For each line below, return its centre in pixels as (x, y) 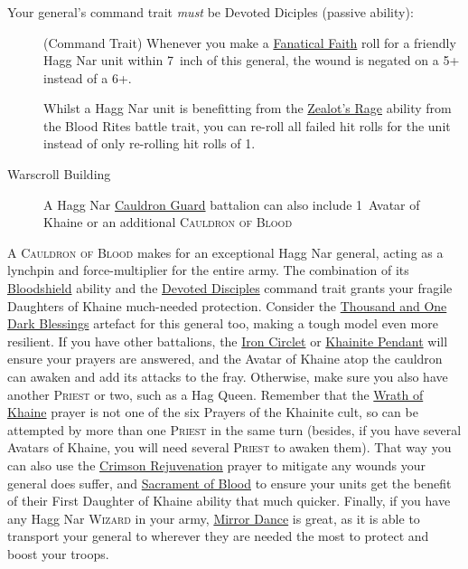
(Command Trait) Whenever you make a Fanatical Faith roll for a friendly (250, 42)
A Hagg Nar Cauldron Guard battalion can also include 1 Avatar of (232, 204)
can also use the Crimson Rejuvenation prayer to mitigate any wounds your (217, 465)
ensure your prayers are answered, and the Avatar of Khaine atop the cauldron (225, 359)
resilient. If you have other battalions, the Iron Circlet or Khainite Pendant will (228, 341)
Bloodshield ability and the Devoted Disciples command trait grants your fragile (230, 288)
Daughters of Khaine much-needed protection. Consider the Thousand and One (227, 305)
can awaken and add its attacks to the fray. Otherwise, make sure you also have (228, 377)
